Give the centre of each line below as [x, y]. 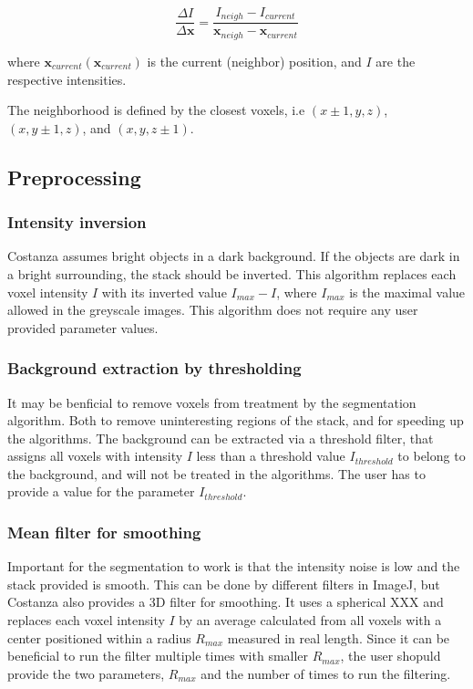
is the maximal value [407, 292]
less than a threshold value [271, 456]
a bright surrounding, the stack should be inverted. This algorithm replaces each [232, 273]
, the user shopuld [391, 656]
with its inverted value [164, 292]
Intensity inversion [77, 222]
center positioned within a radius [99, 637]
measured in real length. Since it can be [339, 637]
